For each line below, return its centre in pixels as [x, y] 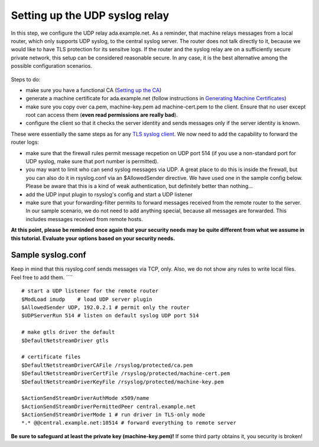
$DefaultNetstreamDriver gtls [65, 340]
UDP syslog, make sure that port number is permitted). [92, 162]
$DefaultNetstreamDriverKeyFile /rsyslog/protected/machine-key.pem [123, 382]
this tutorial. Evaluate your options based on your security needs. [93, 238]
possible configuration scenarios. [52, 66]
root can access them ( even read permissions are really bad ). [102, 115]
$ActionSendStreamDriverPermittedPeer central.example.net [109, 406]
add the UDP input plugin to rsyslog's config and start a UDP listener [109, 194]
